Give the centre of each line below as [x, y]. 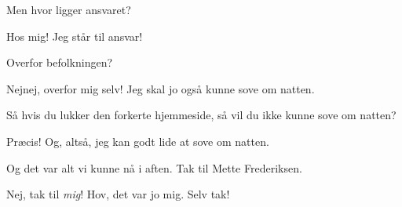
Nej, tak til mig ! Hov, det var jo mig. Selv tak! [118, 194]
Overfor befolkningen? [60, 62]
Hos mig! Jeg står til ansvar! [75, 36]
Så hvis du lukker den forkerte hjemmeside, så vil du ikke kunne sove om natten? [201, 115]
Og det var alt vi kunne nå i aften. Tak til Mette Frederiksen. [154, 167]
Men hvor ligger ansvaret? [69, 9]
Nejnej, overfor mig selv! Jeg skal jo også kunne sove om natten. [161, 88]
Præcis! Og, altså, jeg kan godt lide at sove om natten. [138, 141]
